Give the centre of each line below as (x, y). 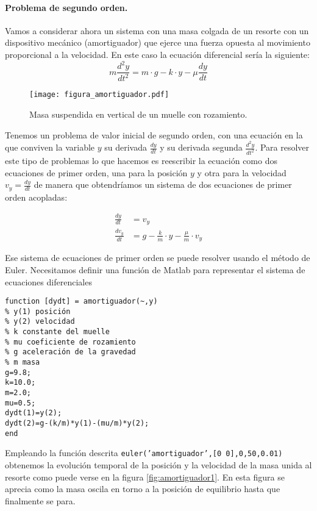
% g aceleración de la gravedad (70, 352)
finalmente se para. (40, 500)
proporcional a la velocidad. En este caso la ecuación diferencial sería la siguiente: (157, 54)
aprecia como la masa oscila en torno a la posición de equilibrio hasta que (143, 489)
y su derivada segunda (201, 147)
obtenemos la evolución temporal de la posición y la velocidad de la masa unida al (158, 464)
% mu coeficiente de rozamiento (70, 342)
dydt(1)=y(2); (34, 413)
